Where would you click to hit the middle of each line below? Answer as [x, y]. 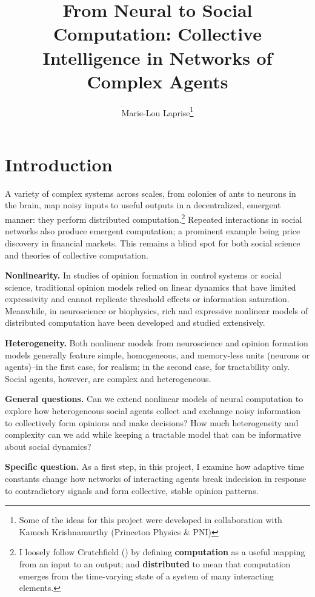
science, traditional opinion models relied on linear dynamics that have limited [151, 287]
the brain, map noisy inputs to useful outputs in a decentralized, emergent [143, 205]
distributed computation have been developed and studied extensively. [135, 322]
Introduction [59, 164]
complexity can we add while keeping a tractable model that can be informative [153, 434]
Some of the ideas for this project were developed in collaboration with [151, 520]
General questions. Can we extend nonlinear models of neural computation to [154, 399]
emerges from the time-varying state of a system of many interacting [146, 576]
